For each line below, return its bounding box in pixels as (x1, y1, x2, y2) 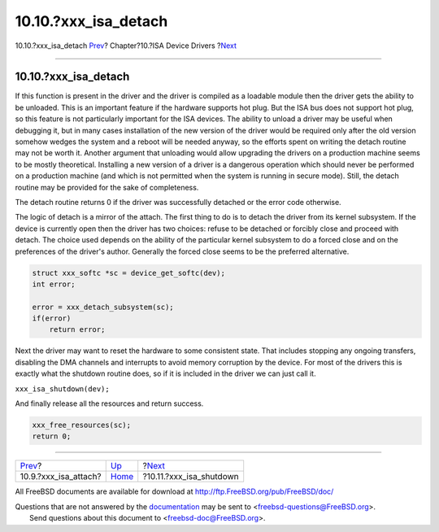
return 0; (32, 432, 72, 441)
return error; (49, 325, 106, 334)
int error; (32, 279, 76, 289)
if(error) (32, 314, 72, 323)
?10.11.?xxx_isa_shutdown (142, 471, 239, 482)
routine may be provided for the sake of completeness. (15, 182, 199, 192)
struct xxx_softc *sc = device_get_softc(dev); (32, 268, 225, 277)
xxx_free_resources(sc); (32, 421, 132, 430)
